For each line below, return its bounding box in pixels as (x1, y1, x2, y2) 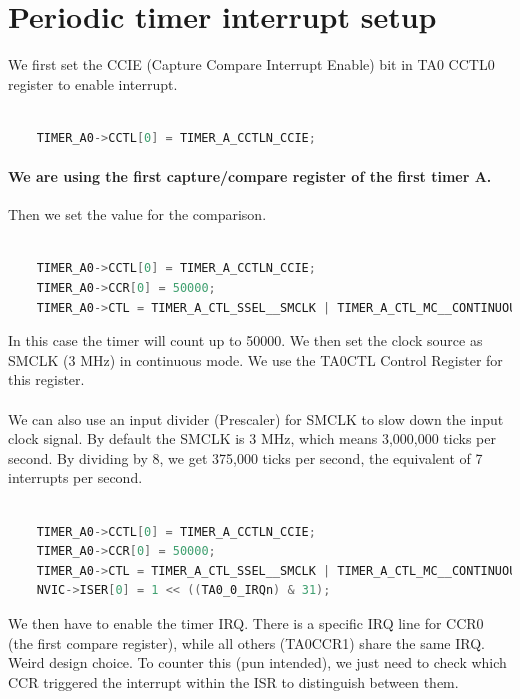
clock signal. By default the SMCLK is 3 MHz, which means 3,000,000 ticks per (8, 428, 496, 449)
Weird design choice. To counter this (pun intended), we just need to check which (8, 652, 507, 673)
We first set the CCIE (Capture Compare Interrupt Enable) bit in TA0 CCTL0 (8, 54, 495, 75)
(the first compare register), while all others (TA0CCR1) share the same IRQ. (8, 632, 485, 653)
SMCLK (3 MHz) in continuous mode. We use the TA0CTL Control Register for (8, 349, 503, 370)
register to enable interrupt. (8, 73, 178, 94)
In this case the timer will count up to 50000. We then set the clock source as (8, 330, 483, 351)
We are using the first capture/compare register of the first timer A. (8, 166, 492, 187)
